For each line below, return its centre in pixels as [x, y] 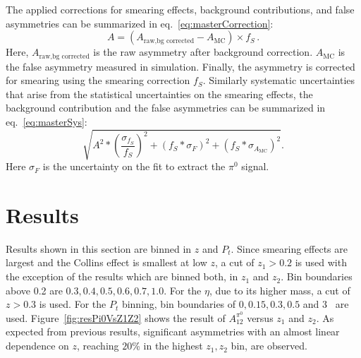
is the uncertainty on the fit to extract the [134, 166]
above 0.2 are [34, 290]
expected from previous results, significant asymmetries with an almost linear [173, 332]
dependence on [37, 346]
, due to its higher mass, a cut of [280, 290]
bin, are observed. [269, 346]
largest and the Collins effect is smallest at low [106, 262]
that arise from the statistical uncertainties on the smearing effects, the [159, 94]
